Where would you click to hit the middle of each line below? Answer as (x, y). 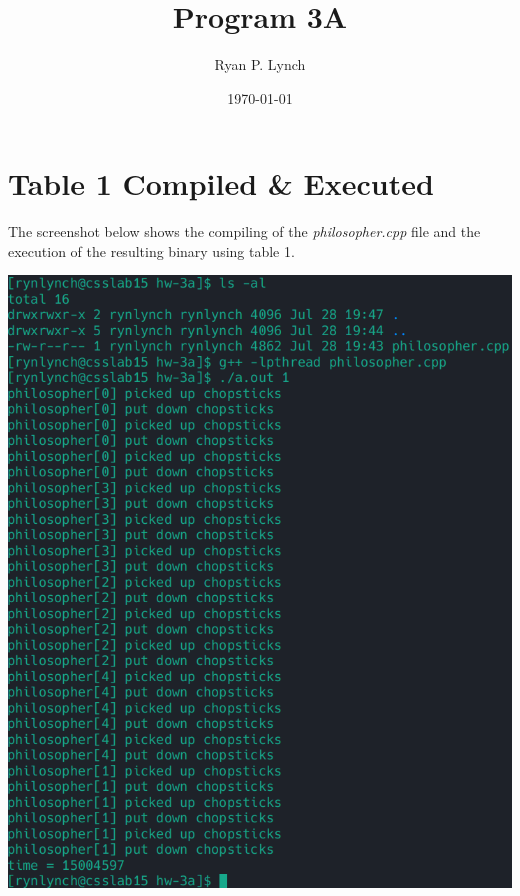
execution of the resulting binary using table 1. (151, 250)
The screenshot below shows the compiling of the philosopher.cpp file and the (244, 231)
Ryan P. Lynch (260, 64)
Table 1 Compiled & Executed (221, 183)
